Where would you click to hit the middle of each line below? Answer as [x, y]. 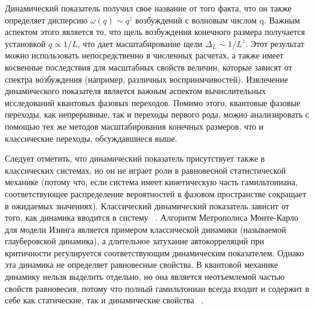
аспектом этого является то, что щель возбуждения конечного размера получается [155, 32]
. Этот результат [275, 43]
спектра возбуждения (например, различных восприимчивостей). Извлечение [146, 79]
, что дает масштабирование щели [140, 43]
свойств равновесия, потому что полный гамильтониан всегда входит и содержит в [157, 288]
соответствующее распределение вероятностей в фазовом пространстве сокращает [156, 193]
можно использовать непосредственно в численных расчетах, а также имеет [144, 55]
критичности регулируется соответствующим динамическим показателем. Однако [155, 252]
